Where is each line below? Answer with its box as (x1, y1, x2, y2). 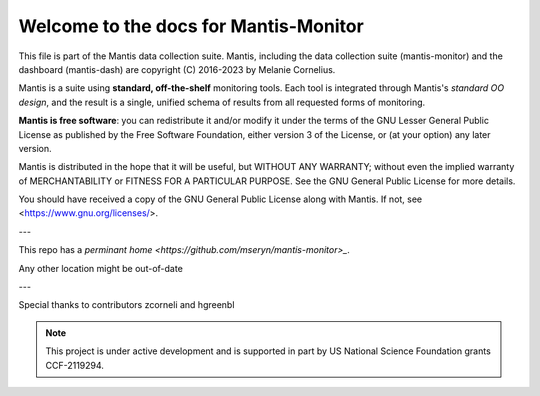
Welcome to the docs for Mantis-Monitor (18, 15, 364, 37)
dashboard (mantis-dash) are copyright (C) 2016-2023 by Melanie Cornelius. (18, 63, 336, 75)
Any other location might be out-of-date (18, 262, 184, 274)
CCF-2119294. (45, 359, 105, 371)
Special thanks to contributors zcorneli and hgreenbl (18, 299, 235, 311)
